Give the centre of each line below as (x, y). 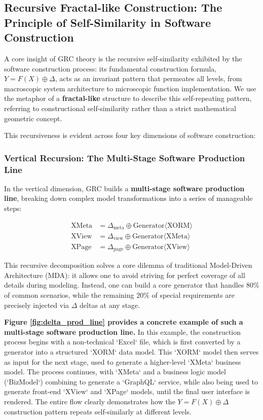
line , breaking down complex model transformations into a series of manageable (128, 198)
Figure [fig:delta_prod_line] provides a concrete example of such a (124, 322)
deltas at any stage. (110, 305)
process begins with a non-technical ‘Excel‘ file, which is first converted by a (122, 342)
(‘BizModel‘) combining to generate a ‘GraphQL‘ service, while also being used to (131, 381)
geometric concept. (33, 118)
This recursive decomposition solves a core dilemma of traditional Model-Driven (128, 265)
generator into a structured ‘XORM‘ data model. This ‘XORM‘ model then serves (131, 351)
